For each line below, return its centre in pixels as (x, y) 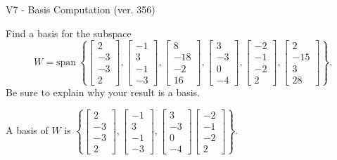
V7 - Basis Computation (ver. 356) (81, 9)
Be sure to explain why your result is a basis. (103, 92)
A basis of (27, 130)
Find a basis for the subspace (69, 33)
